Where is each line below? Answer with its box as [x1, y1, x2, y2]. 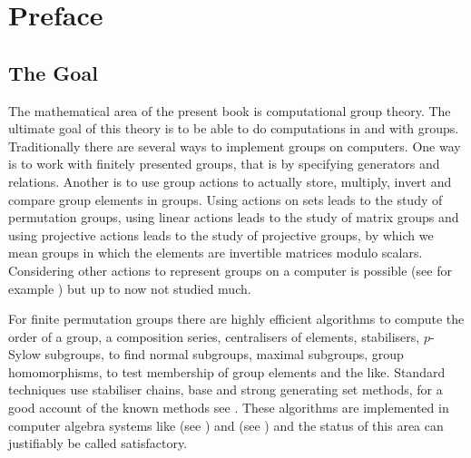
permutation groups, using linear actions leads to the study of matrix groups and [8, 208, 459, 227]
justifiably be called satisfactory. [8, 434, 188, 453]
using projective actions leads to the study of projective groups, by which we [8, 225, 434, 244]
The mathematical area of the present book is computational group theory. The [8, 101, 451, 120]
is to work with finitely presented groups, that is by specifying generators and [8, 154, 440, 173]
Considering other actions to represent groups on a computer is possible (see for [8, 260, 452, 279]
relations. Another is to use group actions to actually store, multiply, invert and [8, 171, 452, 190]
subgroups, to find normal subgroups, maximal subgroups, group [44, 345, 404, 364]
